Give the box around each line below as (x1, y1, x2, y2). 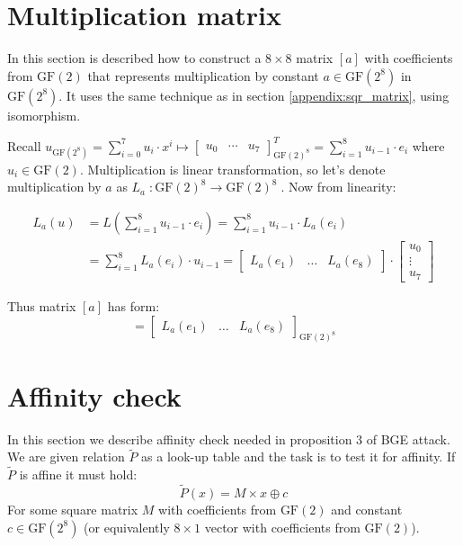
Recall (7, 136, 41, 155)
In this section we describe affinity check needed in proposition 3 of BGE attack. (7, 429, 450, 448)
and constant (331, 499, 403, 518)
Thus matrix (7, 296, 76, 315)
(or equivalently (84, 517, 170, 536)
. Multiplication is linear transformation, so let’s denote (79, 159, 386, 178)
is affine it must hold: (19, 465, 138, 484)
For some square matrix (7, 499, 138, 518)
